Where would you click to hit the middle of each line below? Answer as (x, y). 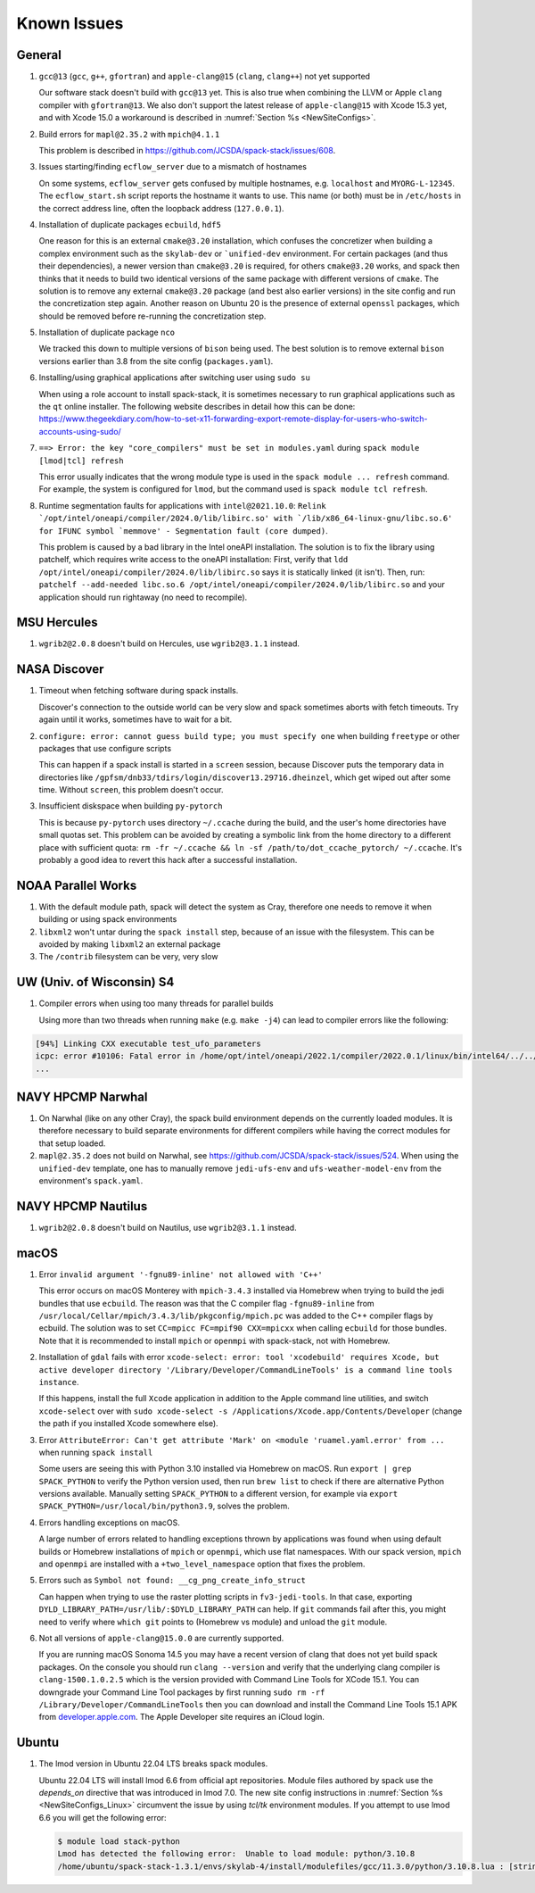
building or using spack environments (108, 919)
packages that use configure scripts (105, 748)
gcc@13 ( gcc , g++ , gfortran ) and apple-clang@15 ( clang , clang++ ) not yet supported (204, 77)
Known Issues (70, 23)
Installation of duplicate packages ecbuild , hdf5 (130, 224)
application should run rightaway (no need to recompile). (143, 597)
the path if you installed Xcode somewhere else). (128, 1424)
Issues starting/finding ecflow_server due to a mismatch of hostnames (173, 167)
